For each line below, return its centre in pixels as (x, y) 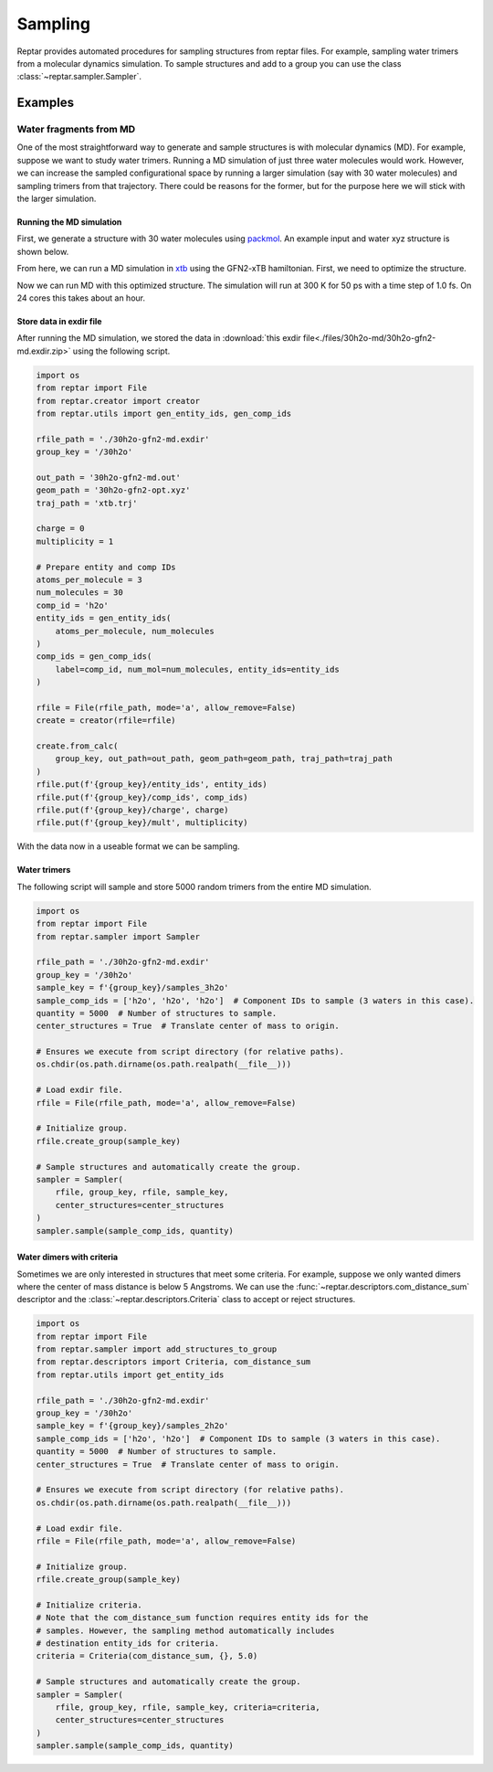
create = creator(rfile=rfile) (106, 721)
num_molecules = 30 (79, 593)
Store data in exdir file (59, 321)
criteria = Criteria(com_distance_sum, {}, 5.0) (147, 1656)
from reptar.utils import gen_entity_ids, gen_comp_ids (164, 413)
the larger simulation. (57, 199)
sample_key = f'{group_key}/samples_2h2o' (132, 1426)
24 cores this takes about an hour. (81, 298)
